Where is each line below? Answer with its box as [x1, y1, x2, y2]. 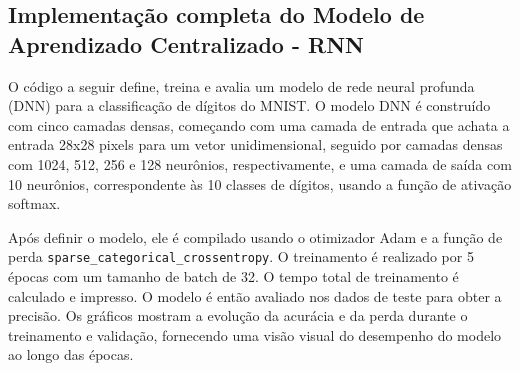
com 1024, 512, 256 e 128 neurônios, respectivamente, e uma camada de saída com [8, 153, 512, 174]
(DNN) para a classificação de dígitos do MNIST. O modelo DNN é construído [8, 95, 491, 116]
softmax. [8, 193, 61, 214]
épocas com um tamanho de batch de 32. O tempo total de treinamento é [8, 266, 459, 286]
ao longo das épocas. [8, 344, 134, 365]
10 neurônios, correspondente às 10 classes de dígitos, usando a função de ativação [8, 173, 512, 194]
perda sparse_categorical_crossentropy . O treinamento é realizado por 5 [8, 246, 474, 267]
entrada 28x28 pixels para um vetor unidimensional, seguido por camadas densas [8, 134, 503, 155]
